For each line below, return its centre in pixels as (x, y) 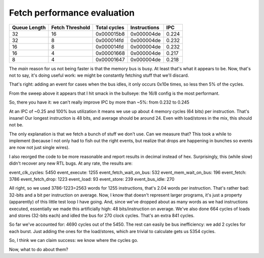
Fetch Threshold (71, 27)
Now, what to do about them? (39, 249)
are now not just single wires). (39, 148)
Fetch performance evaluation (72, 13)
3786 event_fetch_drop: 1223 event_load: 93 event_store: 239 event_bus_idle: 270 (92, 179)
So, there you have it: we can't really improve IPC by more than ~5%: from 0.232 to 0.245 (99, 102)
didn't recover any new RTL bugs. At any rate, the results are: (71, 163)
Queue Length (29, 27)
